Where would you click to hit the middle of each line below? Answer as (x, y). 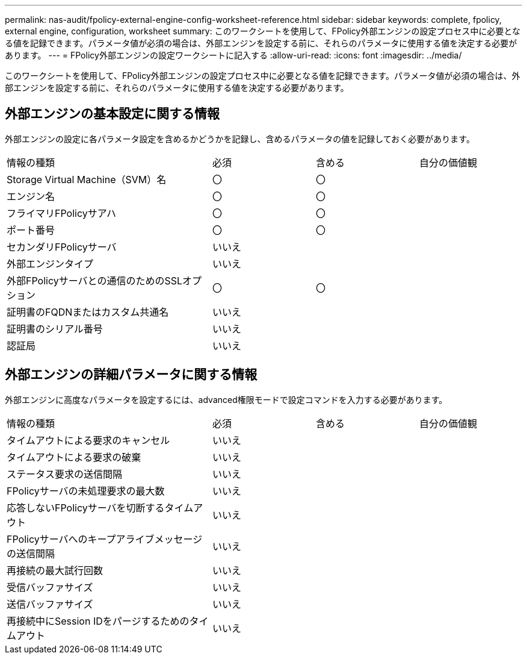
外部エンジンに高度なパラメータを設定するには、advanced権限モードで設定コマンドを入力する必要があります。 (226, 399)
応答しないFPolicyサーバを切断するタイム (100, 508)
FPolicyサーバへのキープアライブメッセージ (105, 539)
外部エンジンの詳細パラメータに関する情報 (131, 375)
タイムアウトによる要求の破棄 (74, 457)
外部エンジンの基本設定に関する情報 (112, 114)
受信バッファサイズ (50, 587)
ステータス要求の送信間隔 (65, 474)
